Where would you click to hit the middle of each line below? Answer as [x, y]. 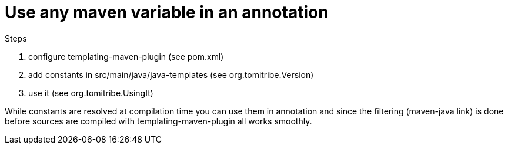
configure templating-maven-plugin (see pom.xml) [126, 56]
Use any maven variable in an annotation [167, 12]
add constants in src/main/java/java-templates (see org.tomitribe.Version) [171, 74]
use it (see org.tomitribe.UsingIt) [91, 93]
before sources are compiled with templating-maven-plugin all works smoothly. [158, 121]
